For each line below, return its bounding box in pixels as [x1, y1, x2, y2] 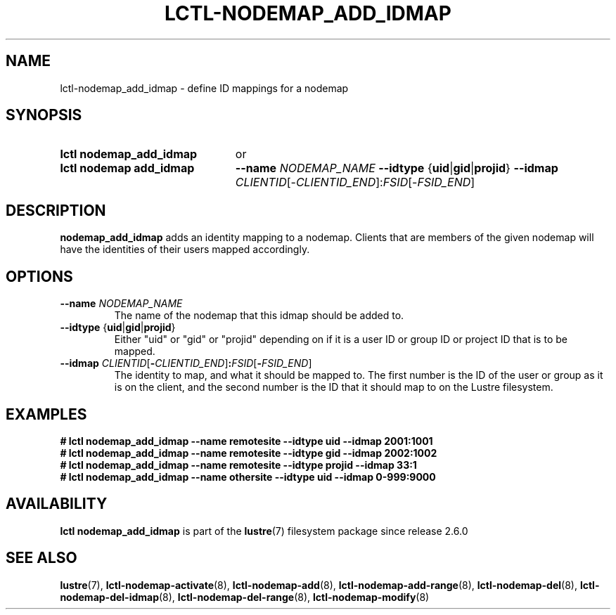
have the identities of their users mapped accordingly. [60, 243, 310, 256]
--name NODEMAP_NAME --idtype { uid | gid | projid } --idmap [235, 161, 558, 176]
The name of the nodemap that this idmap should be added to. [114, 309, 404, 322]
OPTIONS [6, 267, 73, 285]
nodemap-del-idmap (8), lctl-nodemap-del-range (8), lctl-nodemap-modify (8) [60, 590, 430, 603]
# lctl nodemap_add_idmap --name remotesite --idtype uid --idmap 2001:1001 [60, 434, 433, 447]
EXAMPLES [6, 405, 87, 423]
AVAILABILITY [6, 495, 108, 513]
